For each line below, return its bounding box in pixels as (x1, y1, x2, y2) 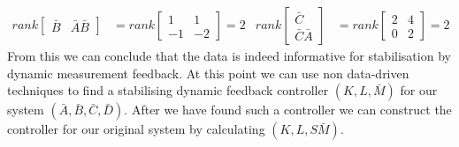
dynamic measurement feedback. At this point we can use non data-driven (7, 63, 409, 82)
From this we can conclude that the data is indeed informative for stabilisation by (7, 47, 451, 65)
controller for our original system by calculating (7, 120, 265, 138)
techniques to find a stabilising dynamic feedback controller (7, 81, 329, 99)
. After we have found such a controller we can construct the (124, 100, 452, 119)
